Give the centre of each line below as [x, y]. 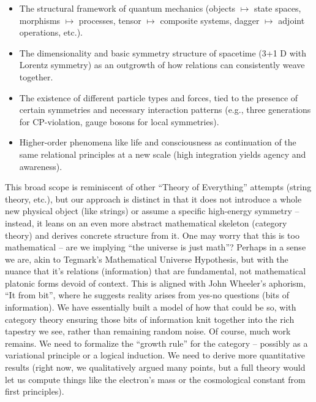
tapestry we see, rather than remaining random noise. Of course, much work [148, 331]
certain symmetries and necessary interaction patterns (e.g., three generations [165, 110]
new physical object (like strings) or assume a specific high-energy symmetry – [152, 211]
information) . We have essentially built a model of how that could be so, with [151, 307]
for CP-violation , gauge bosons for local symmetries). [119, 121]
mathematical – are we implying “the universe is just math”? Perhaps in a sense [156, 247]
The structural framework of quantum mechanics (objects [127, 8]
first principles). [35, 391]
